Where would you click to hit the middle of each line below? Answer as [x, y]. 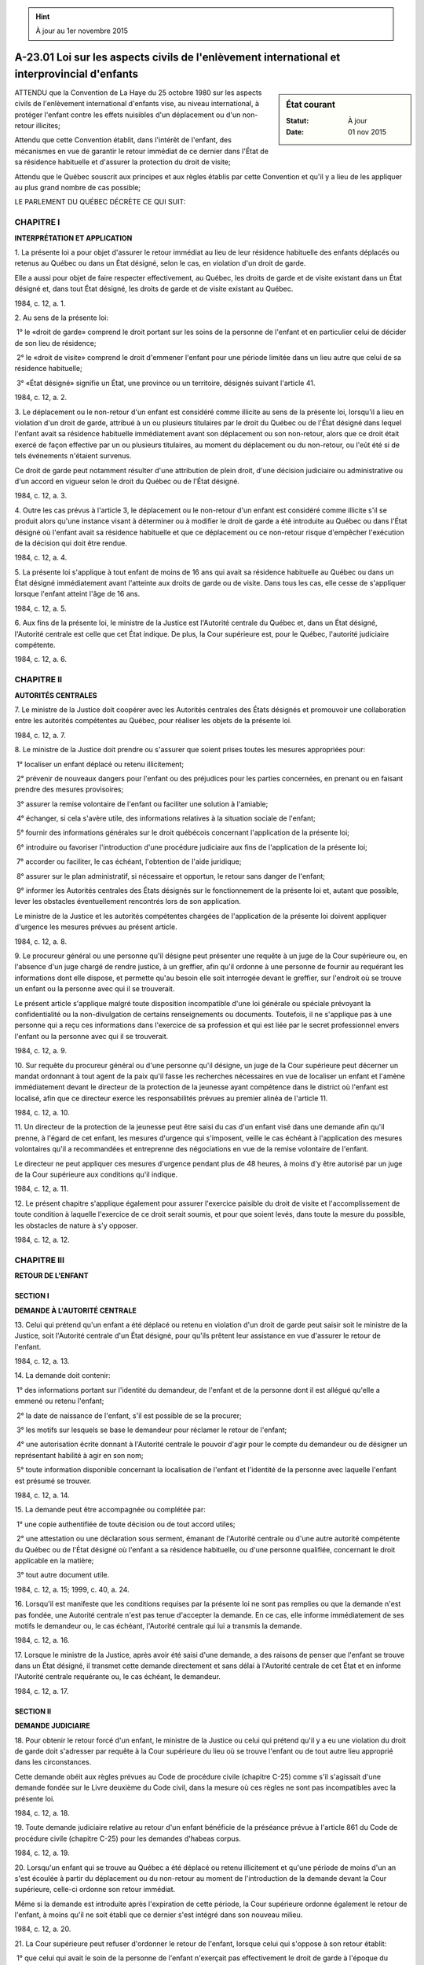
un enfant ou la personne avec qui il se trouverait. [95, 989]
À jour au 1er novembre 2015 [82, 31]
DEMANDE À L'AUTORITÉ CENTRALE [76, 1310]
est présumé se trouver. [53, 1481]
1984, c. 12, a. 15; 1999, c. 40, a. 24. [72, 1589]
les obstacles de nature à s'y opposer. [76, 1225]
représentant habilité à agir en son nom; [79, 1455]
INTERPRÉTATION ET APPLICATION [73, 238]
